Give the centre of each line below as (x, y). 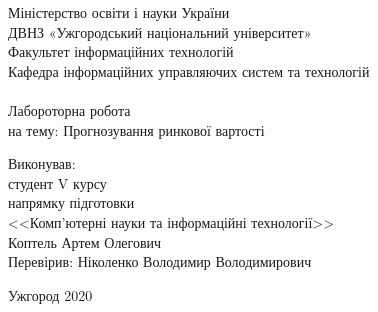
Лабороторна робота (69, 109)
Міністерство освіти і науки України (119, 12)
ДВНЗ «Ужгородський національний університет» (160, 31)
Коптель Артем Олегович (85, 241)
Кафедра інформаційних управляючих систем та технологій (189, 70)
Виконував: (42, 163)
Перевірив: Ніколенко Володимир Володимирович (160, 261)
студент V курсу (57, 182)
